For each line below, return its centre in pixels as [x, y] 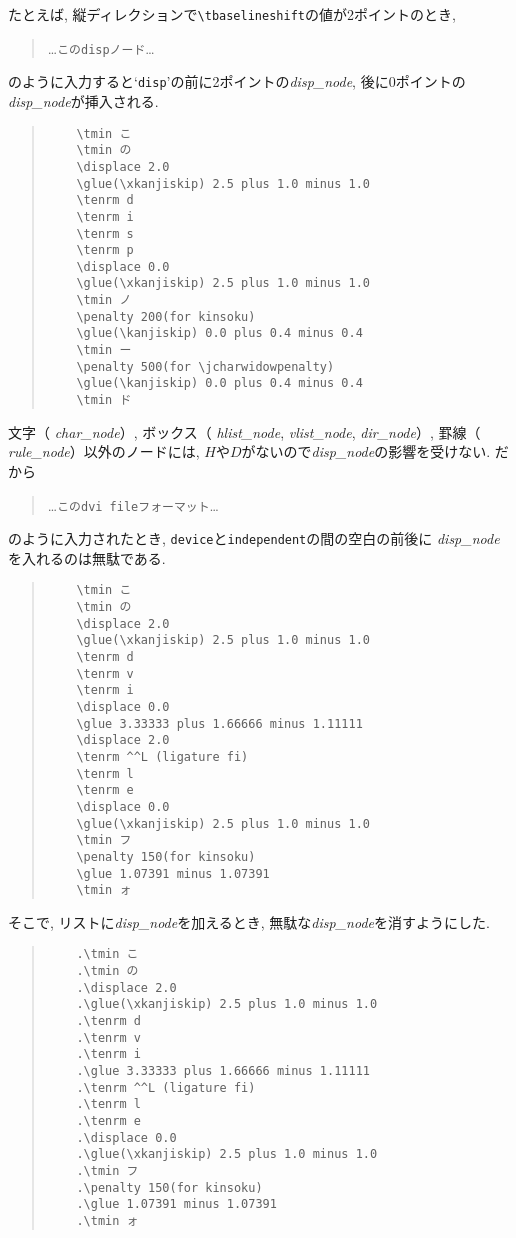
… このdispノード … [101, 47]
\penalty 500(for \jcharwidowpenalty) [205, 366]
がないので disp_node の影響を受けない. [366, 451]
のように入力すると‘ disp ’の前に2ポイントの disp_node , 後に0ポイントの [237, 81]
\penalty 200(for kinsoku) [166, 316]
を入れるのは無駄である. [87, 557]
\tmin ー [104, 350]
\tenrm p [105, 250]
